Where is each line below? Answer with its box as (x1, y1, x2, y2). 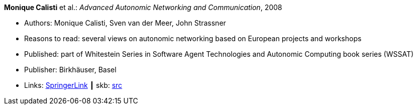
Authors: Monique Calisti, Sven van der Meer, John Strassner (24, 19, 226, 27)
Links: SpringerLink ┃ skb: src (24, 81, 123, 89)
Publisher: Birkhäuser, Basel (24, 65, 117, 74)
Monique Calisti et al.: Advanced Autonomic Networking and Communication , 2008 (4, 3, 282, 12)
